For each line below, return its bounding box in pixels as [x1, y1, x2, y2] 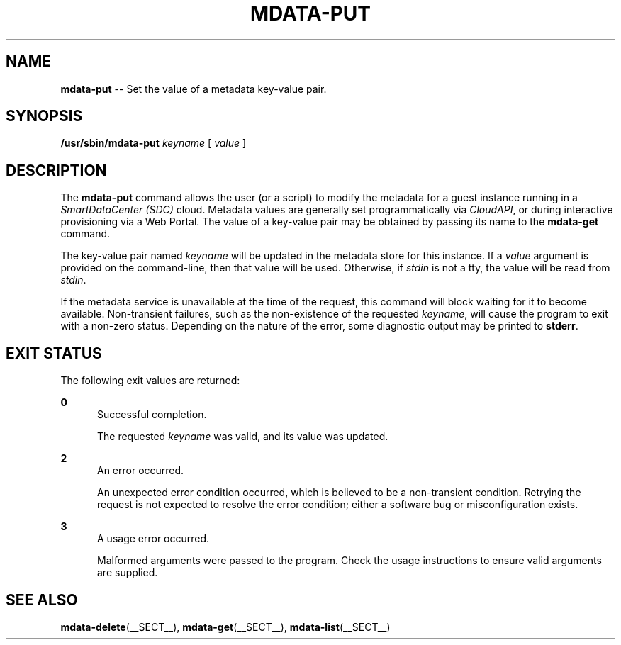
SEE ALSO [6, 590, 78, 609]
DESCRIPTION [6, 161, 107, 179]
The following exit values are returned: [60, 374, 240, 387]
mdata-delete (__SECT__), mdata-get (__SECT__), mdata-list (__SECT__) [60, 620, 391, 633]
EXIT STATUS [6, 344, 102, 362]
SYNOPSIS [6, 107, 83, 125]
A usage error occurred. [97, 532, 210, 545]
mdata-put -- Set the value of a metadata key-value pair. [60, 82, 327, 95]
